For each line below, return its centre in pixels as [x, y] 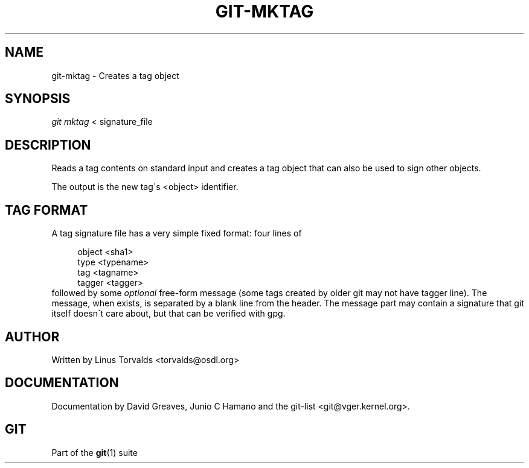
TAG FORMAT [46, 210]
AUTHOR [32, 337]
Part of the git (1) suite [95, 452]
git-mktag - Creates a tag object [115, 75]
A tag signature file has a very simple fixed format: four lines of [177, 233]
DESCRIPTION [48, 145]
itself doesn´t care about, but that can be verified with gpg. [168, 314]
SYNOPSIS [38, 99]
